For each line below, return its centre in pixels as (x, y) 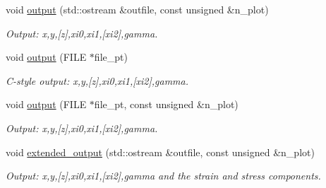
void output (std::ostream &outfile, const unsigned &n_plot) (137, 9)
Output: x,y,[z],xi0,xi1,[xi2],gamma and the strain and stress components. (163, 176)
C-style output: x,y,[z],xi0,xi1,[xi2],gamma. (97, 80)
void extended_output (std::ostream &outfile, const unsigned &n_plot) (160, 152)
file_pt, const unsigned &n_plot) (166, 104)
